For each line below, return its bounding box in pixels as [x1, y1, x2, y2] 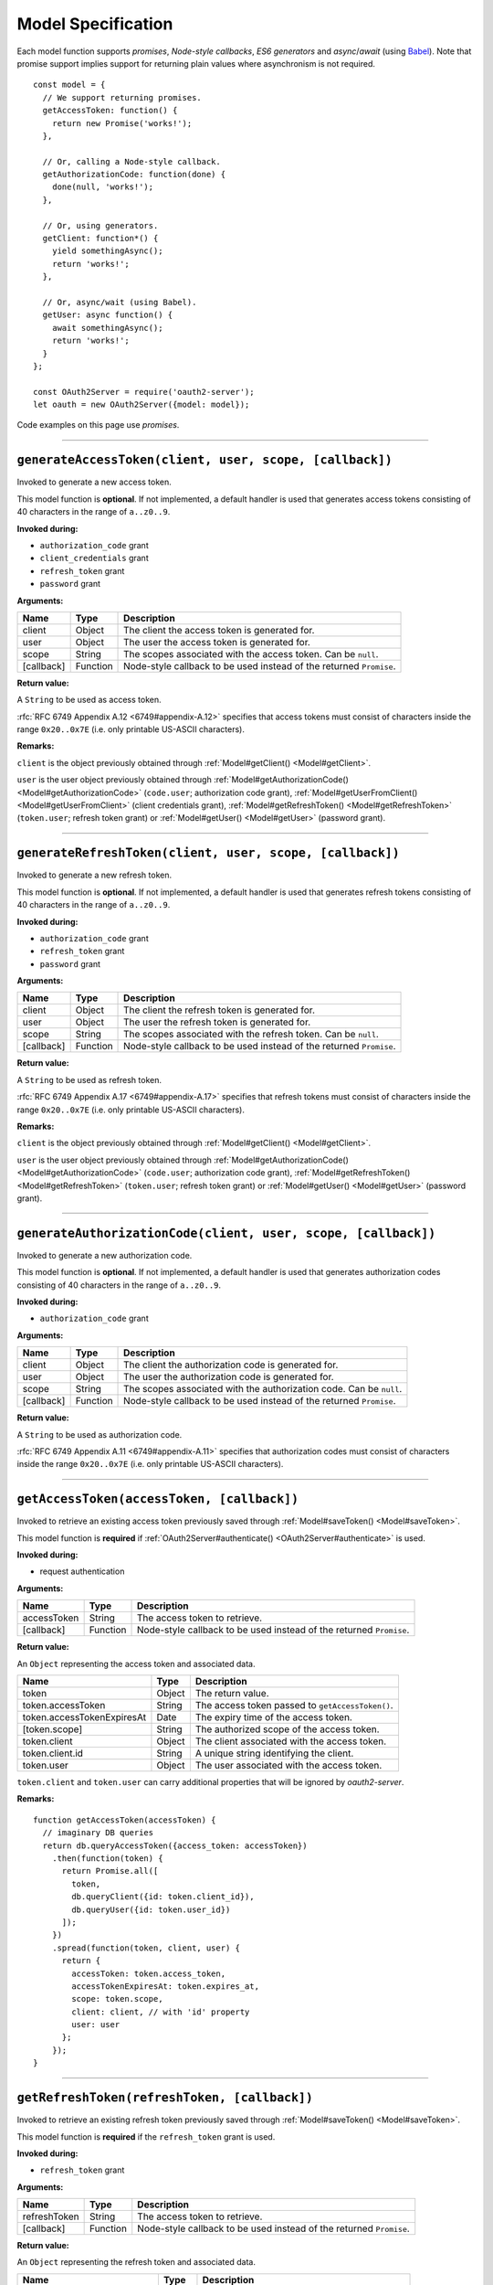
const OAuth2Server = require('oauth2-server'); [33, 387, 255, 397]
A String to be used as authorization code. [16, 1429, 183, 1440]
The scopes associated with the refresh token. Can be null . [123, 1028, 379, 1041]
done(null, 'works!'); [51, 182, 154, 192]
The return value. [194, 1687, 269, 1700]
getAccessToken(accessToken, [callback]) [16, 1492, 299, 1507]
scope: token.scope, [71, 1993, 163, 2004]
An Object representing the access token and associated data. [16, 1658, 256, 1669]
